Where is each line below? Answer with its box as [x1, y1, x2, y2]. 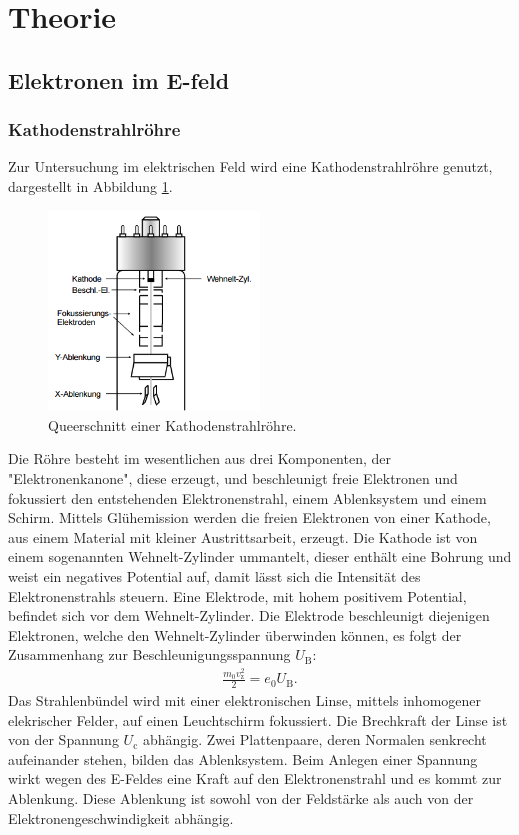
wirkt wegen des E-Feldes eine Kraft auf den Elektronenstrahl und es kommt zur [8, 768, 502, 789]
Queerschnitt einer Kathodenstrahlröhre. [48, 414, 297, 435]
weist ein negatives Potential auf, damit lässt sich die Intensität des [8, 565, 421, 586]
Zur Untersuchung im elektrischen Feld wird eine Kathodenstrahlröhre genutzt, [8, 156, 493, 177]
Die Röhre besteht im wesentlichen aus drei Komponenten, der [8, 448, 391, 469]
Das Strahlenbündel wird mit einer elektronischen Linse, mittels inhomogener [8, 690, 482, 711]
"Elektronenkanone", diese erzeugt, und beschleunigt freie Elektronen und [8, 468, 458, 489]
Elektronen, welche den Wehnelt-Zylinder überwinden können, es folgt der [8, 624, 462, 645]
